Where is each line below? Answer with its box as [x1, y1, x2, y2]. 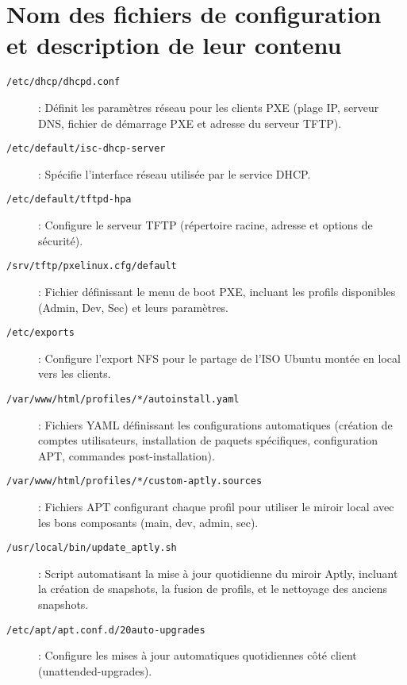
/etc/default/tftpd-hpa [6, 194, 132, 206]
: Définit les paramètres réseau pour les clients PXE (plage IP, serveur [38, 98, 379, 115]
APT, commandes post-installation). [38, 447, 215, 464]
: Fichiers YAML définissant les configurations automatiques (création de [38, 416, 393, 433]
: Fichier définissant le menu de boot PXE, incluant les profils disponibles [38, 283, 396, 299]
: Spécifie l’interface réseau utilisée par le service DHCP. [38, 165, 311, 182]
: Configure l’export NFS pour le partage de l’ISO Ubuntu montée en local [38, 349, 401, 366]
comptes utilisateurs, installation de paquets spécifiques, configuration [38, 432, 378, 448]
